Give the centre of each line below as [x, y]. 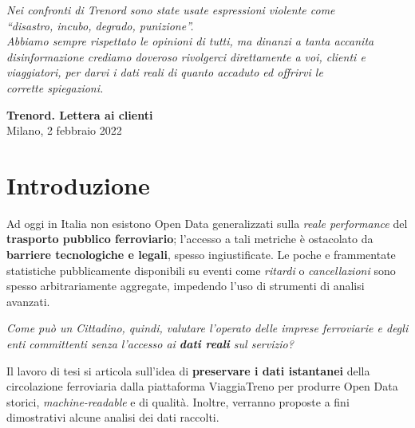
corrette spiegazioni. [55, 87]
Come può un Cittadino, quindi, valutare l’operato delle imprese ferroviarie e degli [207, 328]
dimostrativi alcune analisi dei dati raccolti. [113, 417]
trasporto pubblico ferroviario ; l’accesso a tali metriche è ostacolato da [190, 239]
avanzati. [28, 301]
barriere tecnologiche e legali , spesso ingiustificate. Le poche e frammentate [201, 255]
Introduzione [78, 185]
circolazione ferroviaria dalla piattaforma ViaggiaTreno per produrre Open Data [202, 386]
